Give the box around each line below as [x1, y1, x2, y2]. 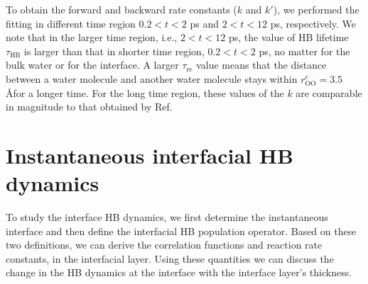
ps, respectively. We [270, 16, 357, 30]
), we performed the [273, 2, 359, 16]
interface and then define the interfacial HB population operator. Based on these [6, 223, 357, 238]
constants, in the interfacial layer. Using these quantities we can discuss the [6, 251, 334, 266]
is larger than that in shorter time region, [23, 43, 205, 58]
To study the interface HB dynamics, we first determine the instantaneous [6, 210, 328, 225]
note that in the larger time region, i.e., [6, 30, 178, 45]
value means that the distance [196, 57, 327, 72]
